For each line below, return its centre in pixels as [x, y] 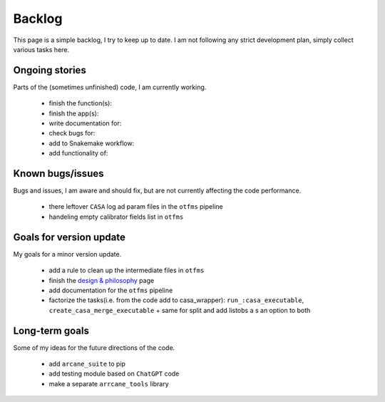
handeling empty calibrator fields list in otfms [116, 217]
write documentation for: [85, 123]
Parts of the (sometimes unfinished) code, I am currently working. [110, 87]
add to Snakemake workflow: [92, 143]
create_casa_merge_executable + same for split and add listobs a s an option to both [180, 310]
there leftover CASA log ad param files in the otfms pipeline [136, 207]
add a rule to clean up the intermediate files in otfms [127, 270]
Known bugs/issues [58, 174]
